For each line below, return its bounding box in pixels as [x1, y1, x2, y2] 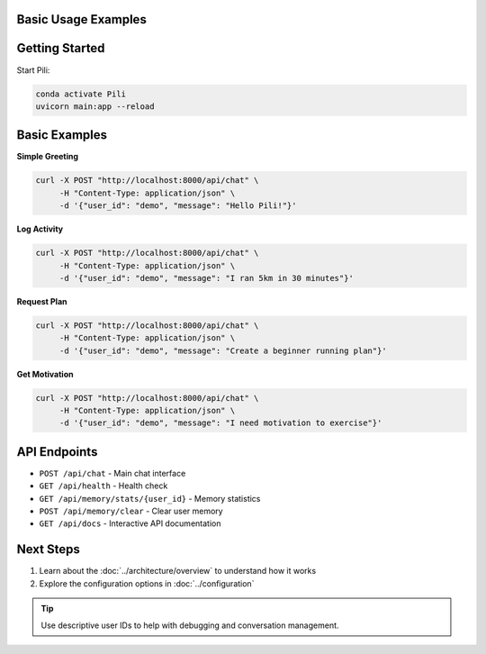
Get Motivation [16, 368, 74, 379]
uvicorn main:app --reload [35, 101, 155, 112]
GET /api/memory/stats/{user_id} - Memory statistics [39, 493, 261, 504]
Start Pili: [16, 64, 50, 76]
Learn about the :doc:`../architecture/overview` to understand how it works [39, 566, 317, 577]
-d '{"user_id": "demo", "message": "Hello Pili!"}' [58, 201, 297, 211]
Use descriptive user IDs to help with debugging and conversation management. [40, 620, 339, 631]
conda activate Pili [35, 88, 126, 99]
